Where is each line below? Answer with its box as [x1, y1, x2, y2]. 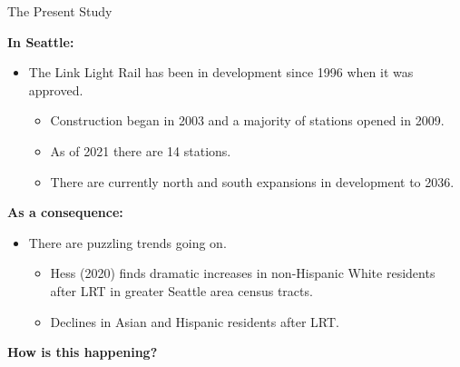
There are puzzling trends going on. [28, 233, 227, 252]
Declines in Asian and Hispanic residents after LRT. [50, 312, 339, 331]
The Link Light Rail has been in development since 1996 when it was [28, 63, 414, 82]
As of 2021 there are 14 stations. [50, 141, 231, 160]
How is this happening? [7, 342, 158, 362]
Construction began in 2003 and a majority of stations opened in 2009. [50, 111, 445, 130]
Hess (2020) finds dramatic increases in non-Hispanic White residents [50, 263, 436, 283]
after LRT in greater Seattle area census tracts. [50, 281, 313, 300]
